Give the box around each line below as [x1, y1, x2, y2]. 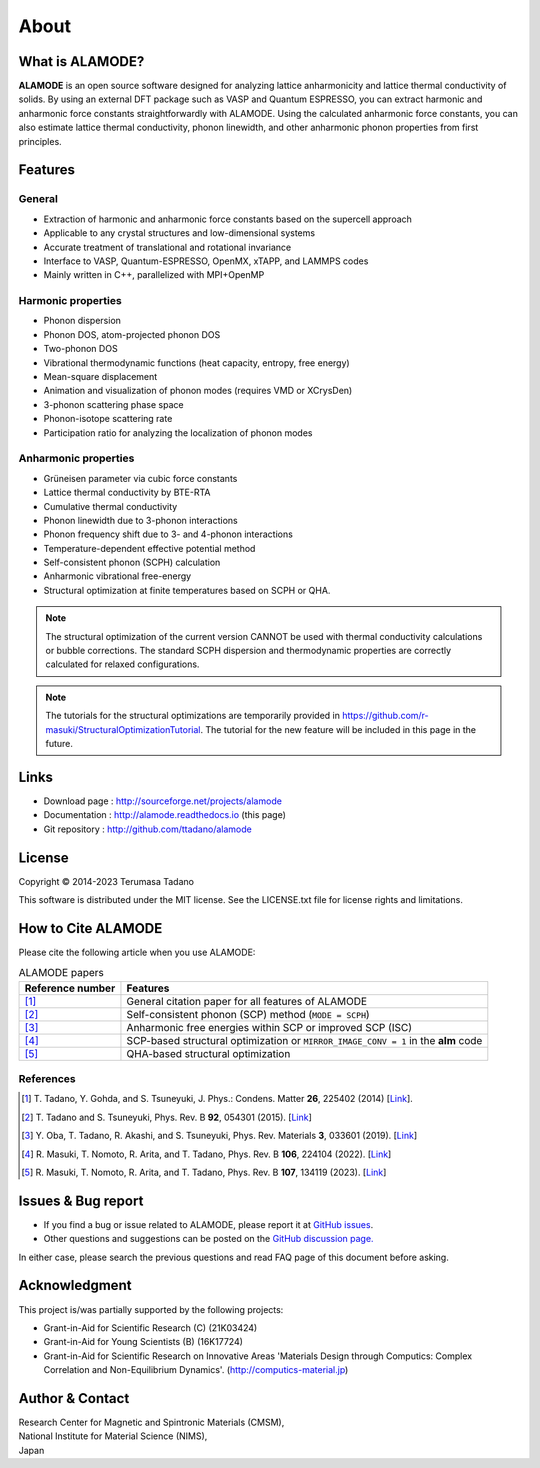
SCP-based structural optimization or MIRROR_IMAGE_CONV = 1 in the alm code [126, 1033, 483, 1047]
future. [45, 738, 74, 749]
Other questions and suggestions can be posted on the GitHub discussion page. [43, 1233, 374, 1245]
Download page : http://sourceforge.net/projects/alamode [43, 795, 282, 807]
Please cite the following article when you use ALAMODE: [18, 946, 256, 958]
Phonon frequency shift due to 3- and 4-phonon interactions [43, 528, 294, 540]
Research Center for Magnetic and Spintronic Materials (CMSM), [18, 1416, 285, 1429]
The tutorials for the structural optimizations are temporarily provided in [45, 710, 340, 722]
